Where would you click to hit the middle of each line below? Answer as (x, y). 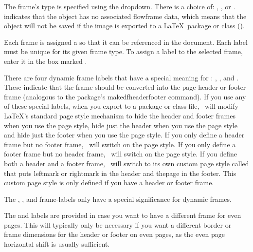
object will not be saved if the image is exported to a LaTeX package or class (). (124, 26)
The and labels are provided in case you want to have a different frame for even (123, 215)
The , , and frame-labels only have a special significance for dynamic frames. (118, 199)
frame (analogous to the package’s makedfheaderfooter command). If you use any (125, 96)
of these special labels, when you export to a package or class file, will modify (121, 106)
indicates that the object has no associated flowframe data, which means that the (125, 16)
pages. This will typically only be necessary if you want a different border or (118, 224)
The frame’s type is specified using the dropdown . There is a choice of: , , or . (120, 6)
